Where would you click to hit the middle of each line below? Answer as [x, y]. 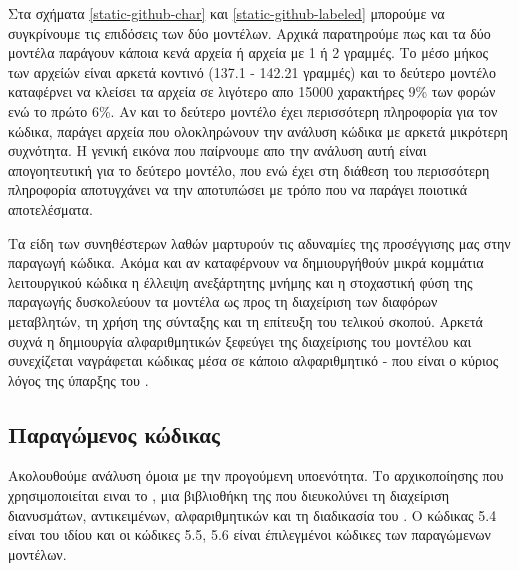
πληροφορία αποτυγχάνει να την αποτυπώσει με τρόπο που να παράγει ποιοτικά [238, 189]
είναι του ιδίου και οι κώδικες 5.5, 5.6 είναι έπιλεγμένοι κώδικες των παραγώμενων [249, 534]
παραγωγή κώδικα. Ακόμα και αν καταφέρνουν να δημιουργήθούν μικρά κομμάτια [246, 262]
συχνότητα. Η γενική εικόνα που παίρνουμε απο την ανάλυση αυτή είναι [217, 150]
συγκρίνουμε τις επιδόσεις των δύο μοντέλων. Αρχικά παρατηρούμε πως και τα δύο [249, 32]
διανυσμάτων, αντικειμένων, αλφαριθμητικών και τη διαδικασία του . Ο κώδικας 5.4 [252, 514]
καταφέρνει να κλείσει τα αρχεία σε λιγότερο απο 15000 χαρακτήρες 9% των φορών [252, 91]
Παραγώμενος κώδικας [114, 433]
